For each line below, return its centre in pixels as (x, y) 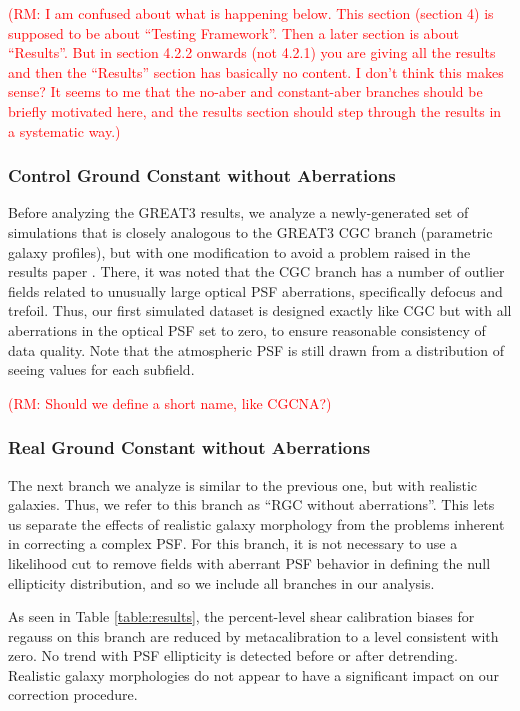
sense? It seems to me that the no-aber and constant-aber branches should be (245, 91)
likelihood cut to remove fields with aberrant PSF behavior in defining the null (249, 562)
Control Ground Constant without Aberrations (202, 175)
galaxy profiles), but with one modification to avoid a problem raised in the (239, 251)
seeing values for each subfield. (101, 369)
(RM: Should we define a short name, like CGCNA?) (170, 402)
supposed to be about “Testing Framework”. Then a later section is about (234, 32)
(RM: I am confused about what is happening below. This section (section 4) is (251, 13)
